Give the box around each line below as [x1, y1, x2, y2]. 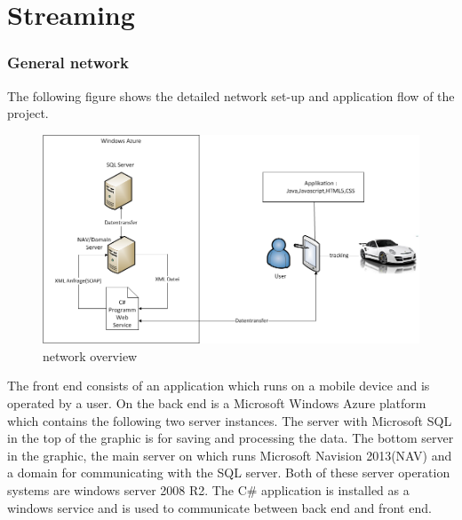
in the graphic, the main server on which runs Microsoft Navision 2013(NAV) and [7, 445, 452, 464]
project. [7, 104, 49, 122]
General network [7, 51, 129, 74]
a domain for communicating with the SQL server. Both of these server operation [7, 463, 450, 482]
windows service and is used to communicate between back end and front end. [7, 498, 432, 516]
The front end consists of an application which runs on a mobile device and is [7, 376, 430, 395]
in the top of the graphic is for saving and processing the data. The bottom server [7, 429, 454, 447]
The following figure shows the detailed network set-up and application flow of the [7, 86, 455, 105]
